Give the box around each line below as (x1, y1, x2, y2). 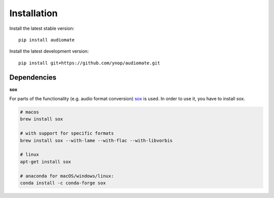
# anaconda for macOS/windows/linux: (20, 173, 114, 179)
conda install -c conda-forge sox (20, 180, 106, 186)
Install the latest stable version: (9, 25, 75, 31)
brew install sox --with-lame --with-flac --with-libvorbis (20, 137, 173, 143)
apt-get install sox (20, 159, 71, 165)
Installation (9, 8, 58, 19)
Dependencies (9, 73, 57, 82)
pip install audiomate (18, 37, 75, 43)
